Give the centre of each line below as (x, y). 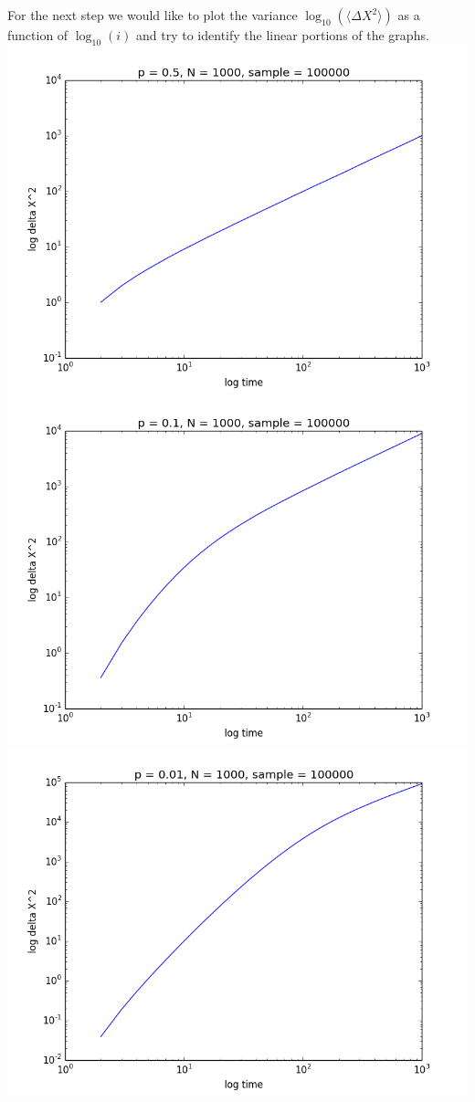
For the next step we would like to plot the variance (153, 15)
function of (38, 35)
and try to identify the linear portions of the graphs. (283, 35)
